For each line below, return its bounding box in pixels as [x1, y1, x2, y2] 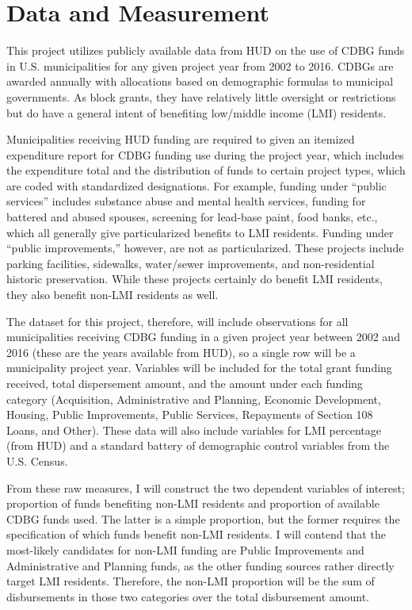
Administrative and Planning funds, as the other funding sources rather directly [6, 557, 395, 574]
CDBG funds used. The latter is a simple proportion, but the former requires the [6, 510, 400, 527]
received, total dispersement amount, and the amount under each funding [6, 375, 363, 391]
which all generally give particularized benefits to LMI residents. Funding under [6, 224, 394, 240]
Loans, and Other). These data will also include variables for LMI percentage [6, 421, 381, 438]
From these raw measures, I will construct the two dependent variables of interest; [6, 479, 405, 496]
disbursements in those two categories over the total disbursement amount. [6, 588, 369, 604]
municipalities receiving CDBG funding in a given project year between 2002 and [6, 328, 400, 345]
